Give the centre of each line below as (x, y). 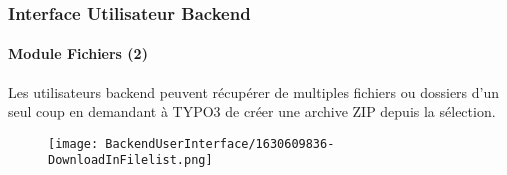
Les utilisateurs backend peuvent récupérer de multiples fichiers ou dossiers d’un (254, 91)
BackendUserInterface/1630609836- (220, 143)
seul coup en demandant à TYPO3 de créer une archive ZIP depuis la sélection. (252, 111)
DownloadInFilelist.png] (130, 160)
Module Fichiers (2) (78, 53)
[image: (73, 143)
